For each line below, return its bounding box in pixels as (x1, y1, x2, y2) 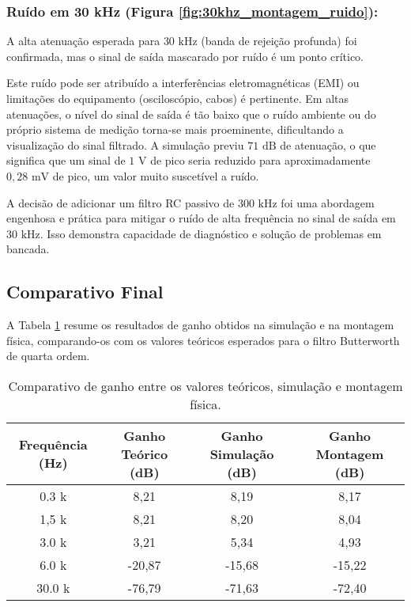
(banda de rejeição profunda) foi (201, 32, 357, 49)
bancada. (6, 241, 50, 257)
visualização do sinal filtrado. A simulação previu (6, 136, 244, 153)
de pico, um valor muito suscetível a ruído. (52, 167, 259, 184)
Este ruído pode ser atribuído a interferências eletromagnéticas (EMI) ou (6, 74, 360, 91)
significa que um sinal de (6, 152, 126, 169)
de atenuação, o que (280, 136, 376, 153)
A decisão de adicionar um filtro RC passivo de (6, 194, 235, 211)
